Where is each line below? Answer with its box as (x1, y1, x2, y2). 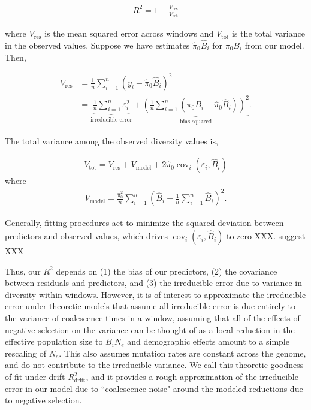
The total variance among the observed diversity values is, (5, 134, 218, 147)
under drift (25, 370, 65, 382)
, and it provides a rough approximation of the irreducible (86, 370, 298, 382)
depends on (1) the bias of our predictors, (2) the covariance (56, 264, 277, 277)
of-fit (5, 370, 23, 382)
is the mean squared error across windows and (44, 27, 214, 40)
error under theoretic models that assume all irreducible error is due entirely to (5, 300, 295, 312)
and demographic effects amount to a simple (127, 335, 289, 348)
